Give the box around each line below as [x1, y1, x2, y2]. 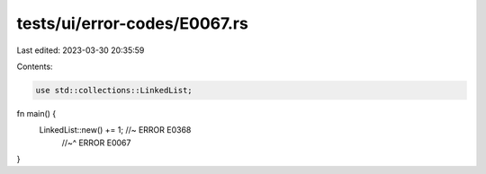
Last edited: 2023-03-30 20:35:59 [16, 45, 145, 56]
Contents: [16, 61, 53, 72]
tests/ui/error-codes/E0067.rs [16, 13, 249, 33]
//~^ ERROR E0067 [61, 137, 131, 148]
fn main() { [16, 108, 57, 118]
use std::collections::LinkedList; [35, 85, 193, 95]
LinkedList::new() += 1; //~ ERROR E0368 [39, 125, 192, 135]
